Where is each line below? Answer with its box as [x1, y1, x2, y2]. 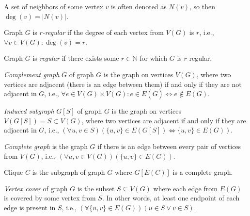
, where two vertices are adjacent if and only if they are [81, 115, 246, 125]
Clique [4, 167, 23, 177]
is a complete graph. [172, 167, 233, 177]
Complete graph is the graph [4, 141, 88, 151]
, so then [189, 1, 215, 11]
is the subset [77, 183, 115, 193]
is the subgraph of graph [32, 167, 105, 177]
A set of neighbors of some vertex [4, 1, 103, 11]
